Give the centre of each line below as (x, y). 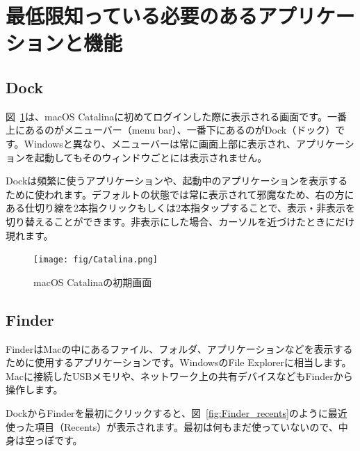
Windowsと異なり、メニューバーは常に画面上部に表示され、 (160, 143)
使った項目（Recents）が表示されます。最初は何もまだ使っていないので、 (172, 426)
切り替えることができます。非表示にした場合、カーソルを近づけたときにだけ (180, 221)
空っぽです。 (54, 440)
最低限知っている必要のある (132, 16)
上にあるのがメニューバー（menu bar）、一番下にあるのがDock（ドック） (171, 130)
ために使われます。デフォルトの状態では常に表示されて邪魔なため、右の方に (180, 194)
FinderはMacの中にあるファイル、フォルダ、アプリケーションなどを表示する (179, 348)
